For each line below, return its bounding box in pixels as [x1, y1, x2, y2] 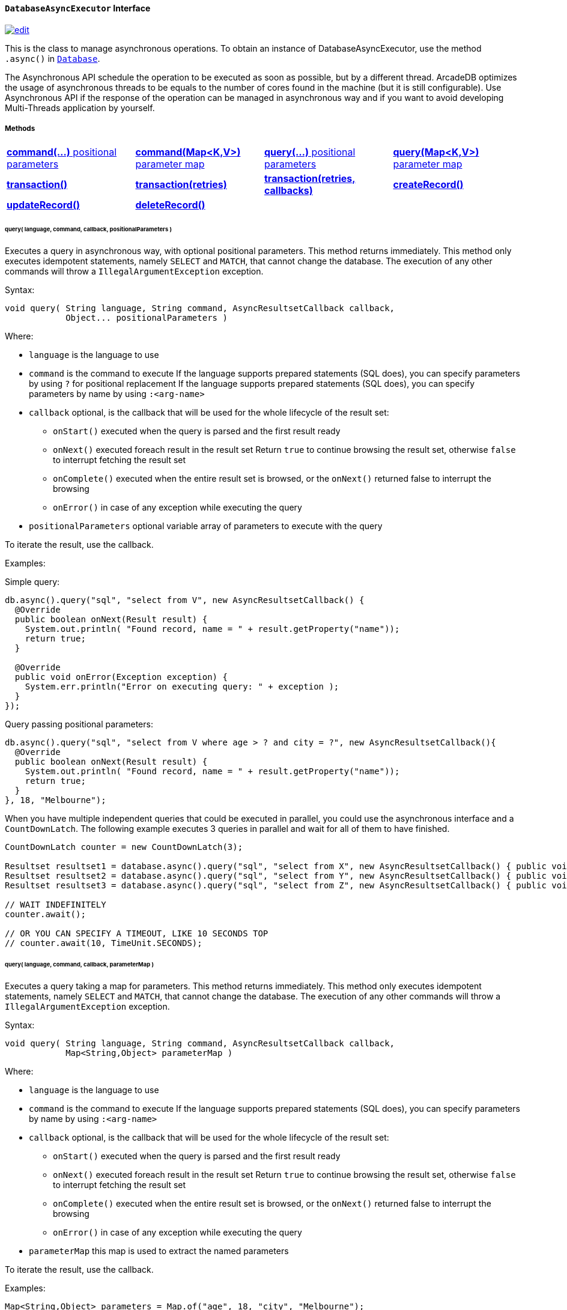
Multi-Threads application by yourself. [5, 102, 155, 113]
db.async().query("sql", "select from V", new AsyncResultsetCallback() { [5, 595, 365, 605]
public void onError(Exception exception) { [14, 672, 228, 682]
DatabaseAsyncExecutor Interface [5, 3, 151, 13]
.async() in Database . [5, 53, 100, 64]
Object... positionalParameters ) [65, 313, 228, 323]
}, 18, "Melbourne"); [5, 795, 106, 805]
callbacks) [264, 184, 313, 197]
